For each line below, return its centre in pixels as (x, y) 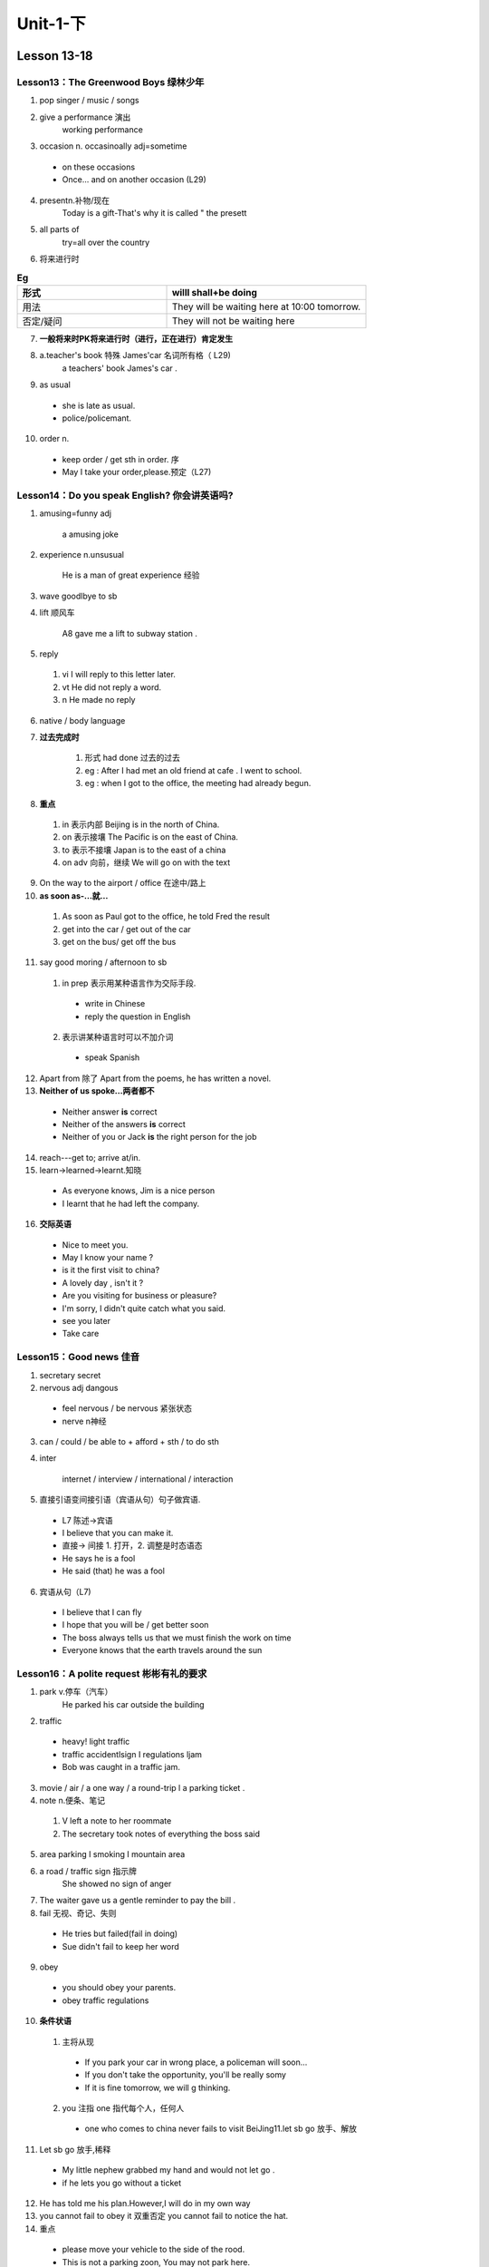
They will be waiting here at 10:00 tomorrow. (266, 306)
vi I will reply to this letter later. (119, 675)
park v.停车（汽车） (76, 1692)
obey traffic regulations (105, 2000)
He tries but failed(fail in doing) (120, 1934)
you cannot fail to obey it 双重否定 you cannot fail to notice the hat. (164, 2216)
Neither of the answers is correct (124, 1124)
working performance (103, 130)
